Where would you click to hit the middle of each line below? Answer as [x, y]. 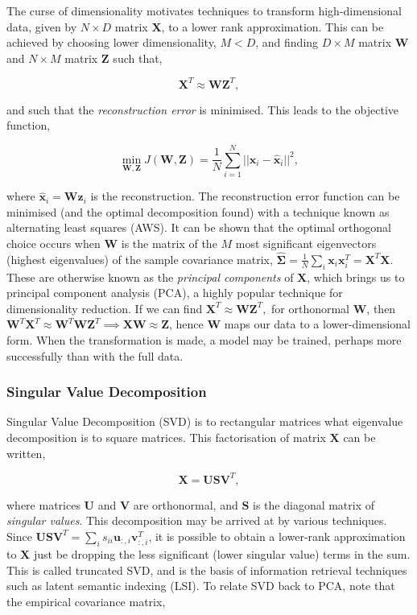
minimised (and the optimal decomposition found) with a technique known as [198, 211]
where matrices [43, 504]
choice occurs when [54, 243]
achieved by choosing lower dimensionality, [111, 42]
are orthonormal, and [186, 504]
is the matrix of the [169, 243]
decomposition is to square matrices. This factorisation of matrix [166, 437]
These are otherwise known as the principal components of [150, 277]
